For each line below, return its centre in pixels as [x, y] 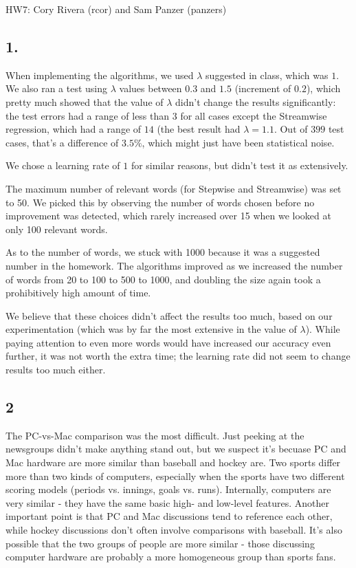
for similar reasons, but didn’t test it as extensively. [240, 165]
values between [151, 88]
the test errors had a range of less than [88, 115]
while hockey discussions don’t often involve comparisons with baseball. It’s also [174, 530]
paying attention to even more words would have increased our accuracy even [168, 342]
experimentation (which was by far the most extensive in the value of [151, 329]
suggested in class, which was [267, 75]
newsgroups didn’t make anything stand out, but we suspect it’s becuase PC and [176, 449]
